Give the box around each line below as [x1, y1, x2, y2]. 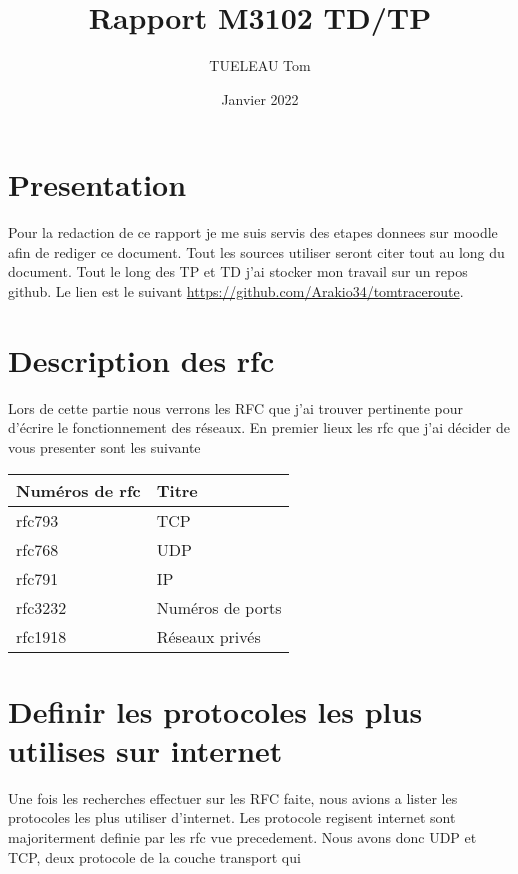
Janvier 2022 [221, 88, 299, 109]
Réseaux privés [156, 624, 261, 648]
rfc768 [16, 537, 59, 561]
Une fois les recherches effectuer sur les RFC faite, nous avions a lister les [8, 787, 458, 808]
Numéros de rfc [16, 478, 141, 502]
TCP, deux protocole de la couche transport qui [8, 846, 301, 867]
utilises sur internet [8, 729, 283, 770]
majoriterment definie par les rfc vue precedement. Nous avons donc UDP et [8, 827, 477, 848]
